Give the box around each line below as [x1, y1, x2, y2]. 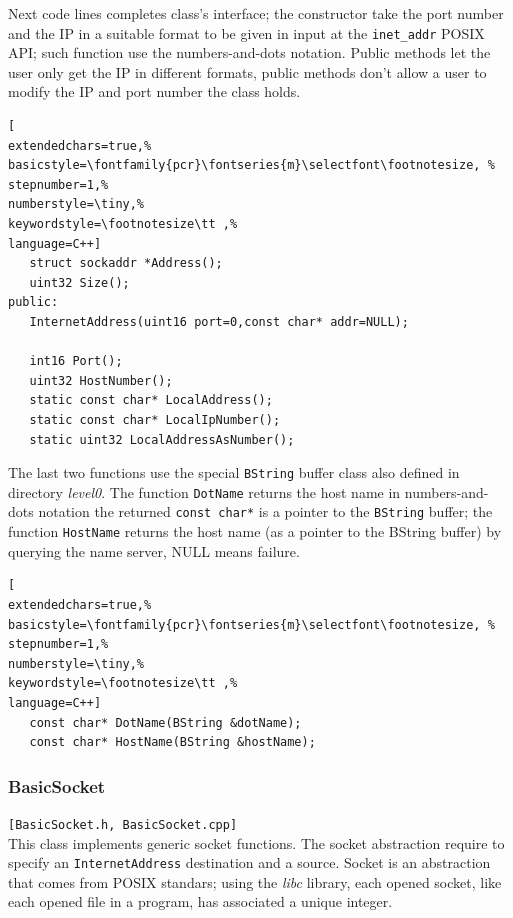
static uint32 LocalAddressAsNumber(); [29, 432, 295, 447]
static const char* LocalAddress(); [29, 393, 273, 408]
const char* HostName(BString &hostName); [29, 735, 316, 750]
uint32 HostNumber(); [29, 373, 173, 388]
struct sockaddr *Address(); [29, 256, 223, 271]
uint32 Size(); [29, 275, 130, 290]
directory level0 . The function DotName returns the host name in [8, 481, 401, 502]
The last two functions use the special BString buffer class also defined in [8, 462, 460, 483]
